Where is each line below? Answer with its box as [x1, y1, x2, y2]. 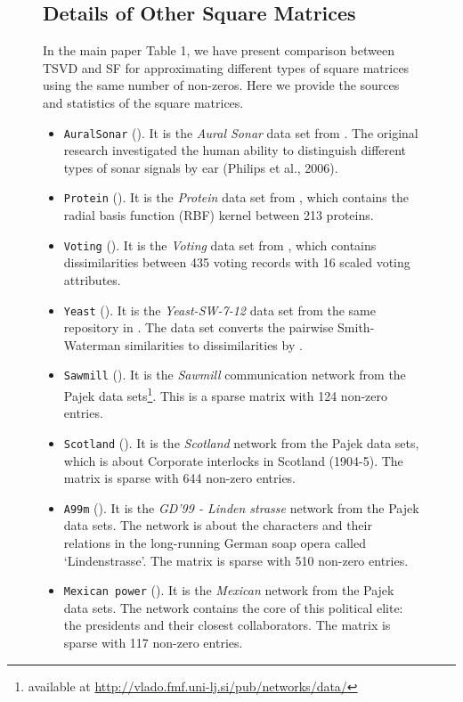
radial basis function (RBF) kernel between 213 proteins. [63, 206, 374, 224]
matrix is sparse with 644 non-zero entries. [63, 469, 296, 487]
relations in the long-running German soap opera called [63, 533, 366, 551]
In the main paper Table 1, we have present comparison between [43, 41, 394, 60]
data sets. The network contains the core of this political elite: [63, 598, 403, 616]
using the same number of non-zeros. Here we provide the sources [43, 76, 400, 94]
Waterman [63, 335, 121, 354]
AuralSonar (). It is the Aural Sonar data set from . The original [63, 123, 418, 142]
